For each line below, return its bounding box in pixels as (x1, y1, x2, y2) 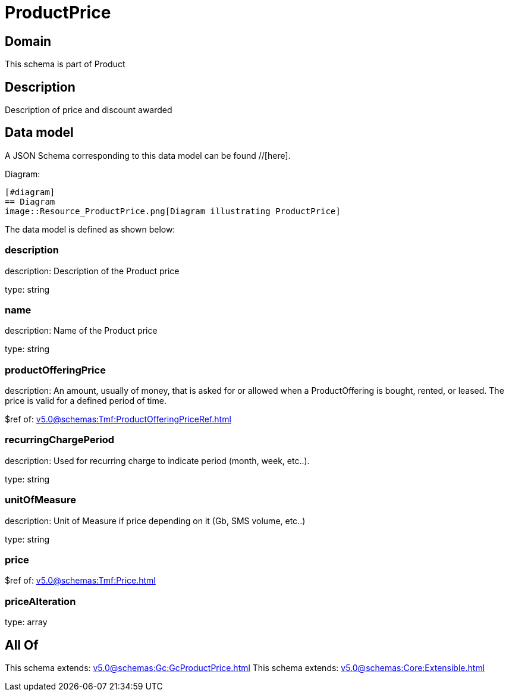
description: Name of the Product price (5, 325, 158, 336)
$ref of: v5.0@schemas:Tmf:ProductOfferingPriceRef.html (5, 414, 231, 425)
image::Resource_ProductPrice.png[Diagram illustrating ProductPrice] (5, 206, 341, 216)
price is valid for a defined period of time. (5, 396, 166, 406)
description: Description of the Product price (5, 265, 180, 276)
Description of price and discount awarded (5, 105, 172, 115)
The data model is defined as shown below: (5, 224, 175, 234)
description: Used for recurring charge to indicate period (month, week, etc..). (5, 455, 310, 466)
